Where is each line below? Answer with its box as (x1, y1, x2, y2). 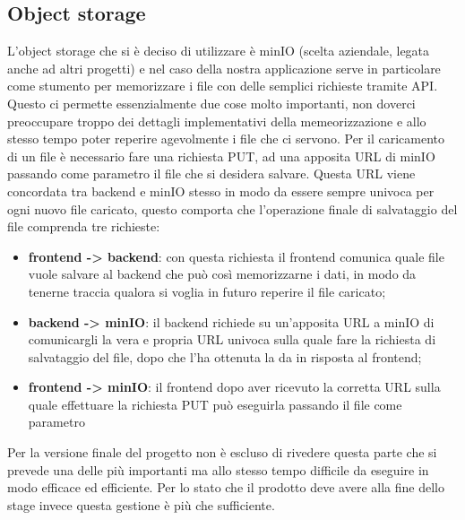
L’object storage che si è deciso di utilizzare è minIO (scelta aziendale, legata (7, 41, 430, 60)
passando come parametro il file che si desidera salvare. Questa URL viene (7, 164, 416, 183)
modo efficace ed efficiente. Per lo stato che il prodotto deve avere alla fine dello (7, 478, 444, 497)
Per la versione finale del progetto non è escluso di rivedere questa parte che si (7, 443, 437, 462)
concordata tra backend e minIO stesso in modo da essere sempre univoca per (7, 181, 435, 200)
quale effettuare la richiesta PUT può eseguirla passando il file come (28, 394, 402, 413)
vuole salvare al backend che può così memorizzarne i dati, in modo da (28, 264, 417, 283)
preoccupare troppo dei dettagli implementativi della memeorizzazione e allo (7, 111, 426, 130)
